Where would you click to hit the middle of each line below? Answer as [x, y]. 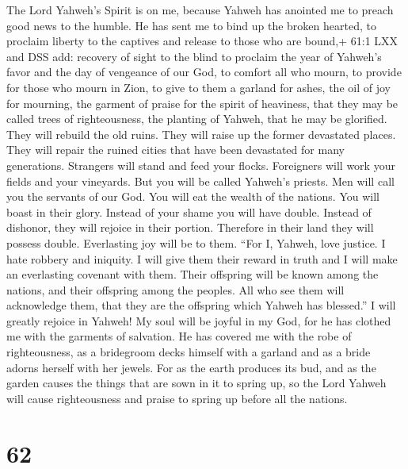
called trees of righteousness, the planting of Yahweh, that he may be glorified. [197, 119]
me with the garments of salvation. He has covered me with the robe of [179, 336]
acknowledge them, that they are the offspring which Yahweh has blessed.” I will [201, 305]
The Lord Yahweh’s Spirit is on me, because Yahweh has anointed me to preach [200, 10]
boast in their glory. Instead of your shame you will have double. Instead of [189, 211]
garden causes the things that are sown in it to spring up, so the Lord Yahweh [196, 383]
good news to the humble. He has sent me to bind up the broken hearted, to [191, 25]
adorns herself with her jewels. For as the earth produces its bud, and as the [191, 367]
